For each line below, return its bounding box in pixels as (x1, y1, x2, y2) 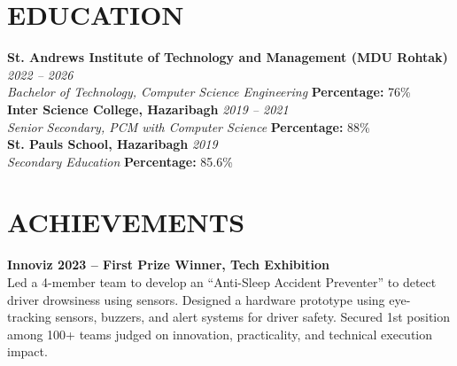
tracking (7, 308, 51, 326)
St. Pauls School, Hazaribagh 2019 (7, 135, 218, 153)
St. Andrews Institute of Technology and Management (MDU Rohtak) (7, 48, 448, 66)
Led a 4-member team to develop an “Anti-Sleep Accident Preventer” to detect (7, 273, 437, 291)
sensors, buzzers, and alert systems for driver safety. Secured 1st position (55, 308, 451, 326)
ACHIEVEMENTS (7, 204, 245, 240)
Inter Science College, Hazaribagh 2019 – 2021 (7, 99, 289, 118)
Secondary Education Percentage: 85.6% (7, 152, 233, 170)
